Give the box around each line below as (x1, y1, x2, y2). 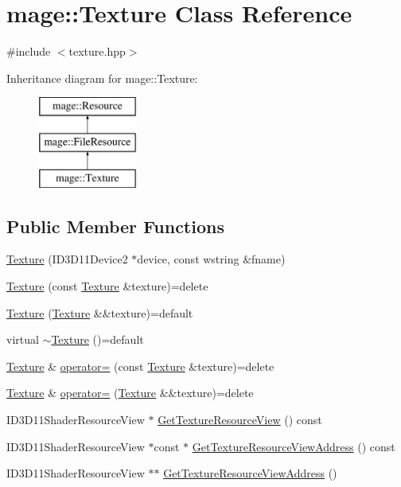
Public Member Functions (6, 213, 224, 238)
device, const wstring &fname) (137, 251, 286, 267)
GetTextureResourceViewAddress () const (192, 438, 395, 454)
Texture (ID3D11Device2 (6, 251, 128, 267)
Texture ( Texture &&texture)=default (6, 304, 193, 321)
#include (6, 43, 51, 60)
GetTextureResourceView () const (158, 411, 322, 428)
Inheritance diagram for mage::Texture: (6, 69, 198, 86)
